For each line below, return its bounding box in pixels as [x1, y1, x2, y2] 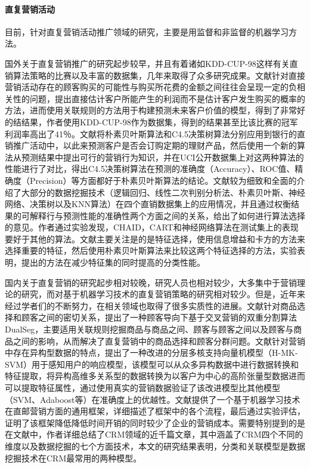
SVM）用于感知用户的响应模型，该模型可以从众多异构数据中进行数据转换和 [5, 358, 299, 370]
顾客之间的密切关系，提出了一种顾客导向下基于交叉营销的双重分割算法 [21, 311, 297, 324]
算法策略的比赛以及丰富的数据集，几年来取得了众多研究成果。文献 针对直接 [13, 69, 305, 81]
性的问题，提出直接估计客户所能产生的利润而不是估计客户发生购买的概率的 [13, 92, 305, 104]
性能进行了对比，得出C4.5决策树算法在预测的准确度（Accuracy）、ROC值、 [5, 162, 295, 175]
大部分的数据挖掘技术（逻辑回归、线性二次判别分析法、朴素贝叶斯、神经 [21, 186, 305, 198]
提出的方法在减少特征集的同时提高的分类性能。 [21, 256, 205, 269]
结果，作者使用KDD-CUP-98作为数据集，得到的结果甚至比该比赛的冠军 [21, 115, 298, 128]
